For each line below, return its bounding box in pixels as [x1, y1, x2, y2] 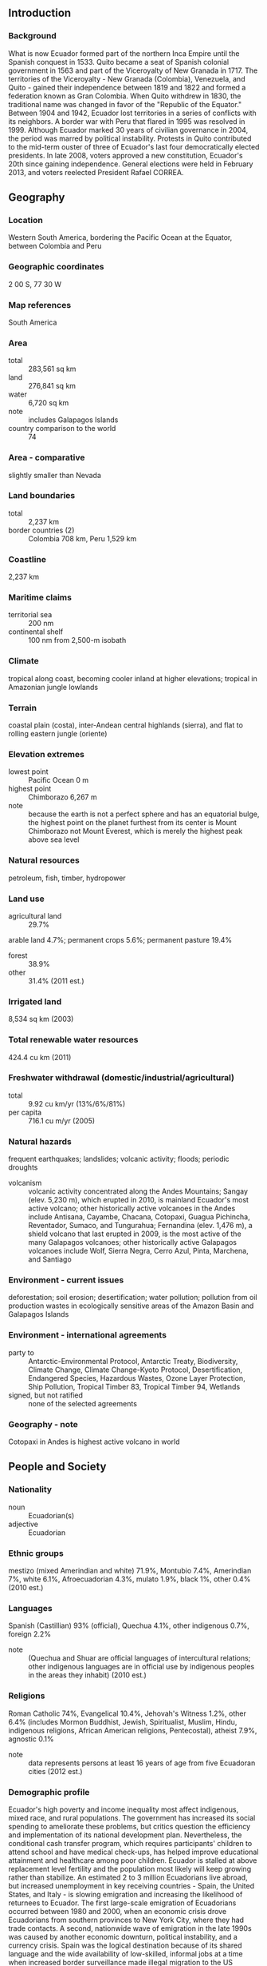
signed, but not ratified [8, 1390, 84, 1400]
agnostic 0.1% [8, 1734, 54, 1744]
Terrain [8, 702, 37, 713]
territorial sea [8, 610, 53, 620]
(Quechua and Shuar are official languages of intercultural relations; [28, 1653, 251, 1663]
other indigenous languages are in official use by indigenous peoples [28, 1662, 255, 1672]
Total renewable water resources [8, 1035, 139, 1046]
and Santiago [28, 1254, 72, 1264]
